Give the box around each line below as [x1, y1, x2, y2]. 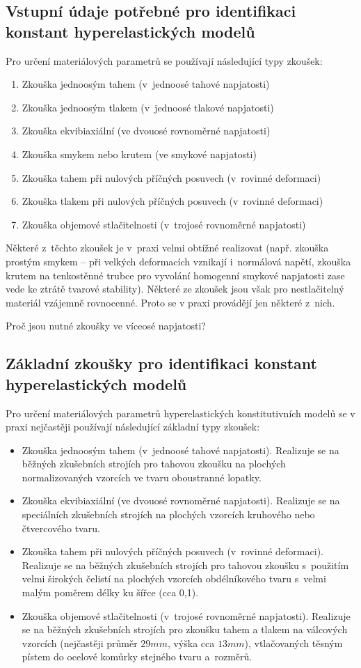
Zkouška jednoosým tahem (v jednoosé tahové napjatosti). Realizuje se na [22, 442, 339, 457]
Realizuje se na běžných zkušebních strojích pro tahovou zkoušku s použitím [22, 557, 349, 572]
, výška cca [167, 635, 215, 650]
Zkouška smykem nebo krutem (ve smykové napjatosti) [22, 146, 257, 161]
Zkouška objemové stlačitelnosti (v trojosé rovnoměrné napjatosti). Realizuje [22, 608, 351, 623]
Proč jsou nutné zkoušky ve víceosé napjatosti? [6, 318, 206, 333]
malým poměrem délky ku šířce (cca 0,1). [22, 585, 199, 600]
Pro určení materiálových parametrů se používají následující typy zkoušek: [6, 53, 323, 68]
